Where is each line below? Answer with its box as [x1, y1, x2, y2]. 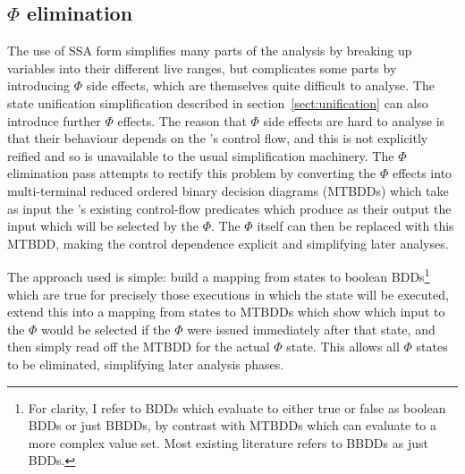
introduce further [7, 111, 101, 130]
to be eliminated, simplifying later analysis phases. [7, 354, 284, 373]
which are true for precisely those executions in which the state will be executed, [7, 284, 449, 303]
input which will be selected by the [7, 216, 199, 235]
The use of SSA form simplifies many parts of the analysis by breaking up [7, 41, 412, 60]
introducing [7, 76, 71, 95]
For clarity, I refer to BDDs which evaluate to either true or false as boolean [28, 398, 446, 417]
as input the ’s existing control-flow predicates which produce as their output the [7, 199, 452, 217]
